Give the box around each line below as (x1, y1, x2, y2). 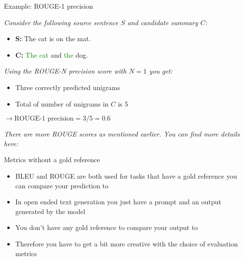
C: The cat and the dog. (15, 49, 88, 60)
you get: (149, 66, 173, 76)
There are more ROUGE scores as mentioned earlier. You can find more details (4, 129, 240, 139)
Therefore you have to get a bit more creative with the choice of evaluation (15, 238, 238, 248)
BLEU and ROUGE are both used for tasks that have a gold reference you (15, 170, 237, 181)
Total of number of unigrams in (15, 98, 109, 108)
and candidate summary (127, 17, 198, 27)
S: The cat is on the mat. (15, 33, 91, 44)
